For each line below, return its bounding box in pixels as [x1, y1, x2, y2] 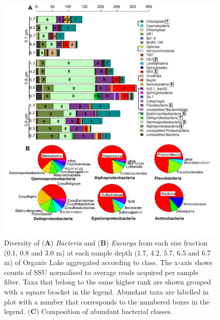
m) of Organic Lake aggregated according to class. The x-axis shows [4, 257, 212, 267]
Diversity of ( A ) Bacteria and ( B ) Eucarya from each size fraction [4, 237, 207, 248]
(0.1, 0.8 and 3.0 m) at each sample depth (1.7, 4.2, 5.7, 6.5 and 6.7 [4, 247, 211, 257]
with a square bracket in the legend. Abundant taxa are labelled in [4, 286, 209, 297]
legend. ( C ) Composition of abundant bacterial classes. [4, 306, 172, 316]
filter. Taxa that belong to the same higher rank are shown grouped [4, 276, 211, 287]
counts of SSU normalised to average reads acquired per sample [4, 266, 198, 277]
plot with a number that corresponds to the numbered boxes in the [4, 296, 210, 306]
